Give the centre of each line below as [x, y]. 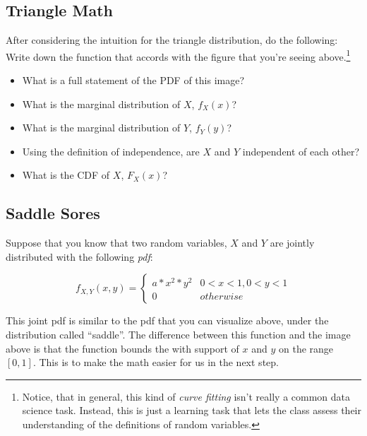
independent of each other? [301, 151]
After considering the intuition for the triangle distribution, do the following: [172, 40]
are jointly [292, 243]
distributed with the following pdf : [79, 256]
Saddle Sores [53, 213]
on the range [306, 348]
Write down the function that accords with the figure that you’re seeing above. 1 [178, 55]
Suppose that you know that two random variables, [116, 243]
